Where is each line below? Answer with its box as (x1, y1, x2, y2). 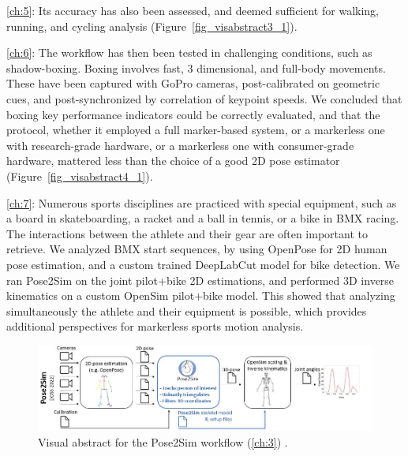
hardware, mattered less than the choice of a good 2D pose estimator (6, 152, 340, 169)
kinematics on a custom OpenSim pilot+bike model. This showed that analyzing (6, 287, 395, 304)
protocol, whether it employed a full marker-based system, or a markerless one (6, 121, 385, 138)
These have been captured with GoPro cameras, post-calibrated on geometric (6, 75, 380, 92)
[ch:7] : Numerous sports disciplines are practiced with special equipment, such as (6, 194, 397, 211)
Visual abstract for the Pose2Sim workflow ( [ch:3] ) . (38, 433, 288, 450)
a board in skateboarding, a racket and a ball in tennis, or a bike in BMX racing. (6, 210, 399, 226)
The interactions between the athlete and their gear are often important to (6, 225, 368, 241)
